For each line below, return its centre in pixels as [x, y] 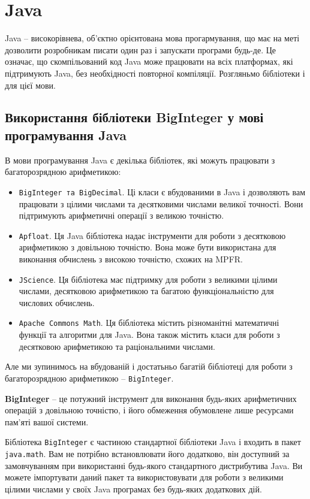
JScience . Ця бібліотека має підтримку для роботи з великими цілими [148, 279]
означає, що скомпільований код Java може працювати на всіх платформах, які [149, 61]
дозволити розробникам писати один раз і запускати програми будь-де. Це [141, 49]
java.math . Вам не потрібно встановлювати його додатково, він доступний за [147, 453]
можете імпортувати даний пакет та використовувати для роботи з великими [144, 477]
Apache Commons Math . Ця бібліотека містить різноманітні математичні [149, 323]
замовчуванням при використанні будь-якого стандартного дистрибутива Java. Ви [154, 465]
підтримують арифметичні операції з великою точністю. [121, 215]
